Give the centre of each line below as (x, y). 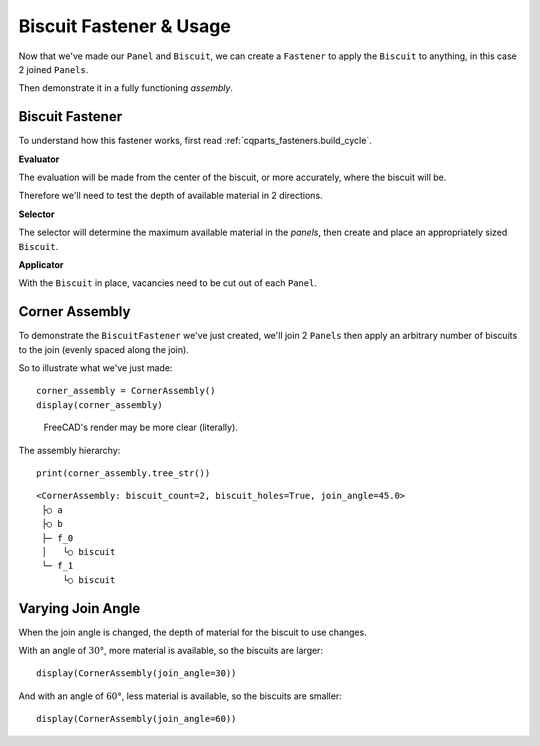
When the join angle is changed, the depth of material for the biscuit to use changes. (192, 632)
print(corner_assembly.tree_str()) (123, 473)
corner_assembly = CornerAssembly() (126, 391)
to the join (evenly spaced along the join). (103, 349)
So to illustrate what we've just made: (95, 368)
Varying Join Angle (79, 608)
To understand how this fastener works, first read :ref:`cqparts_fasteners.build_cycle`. (195, 141)
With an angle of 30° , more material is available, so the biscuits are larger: (171, 651)
